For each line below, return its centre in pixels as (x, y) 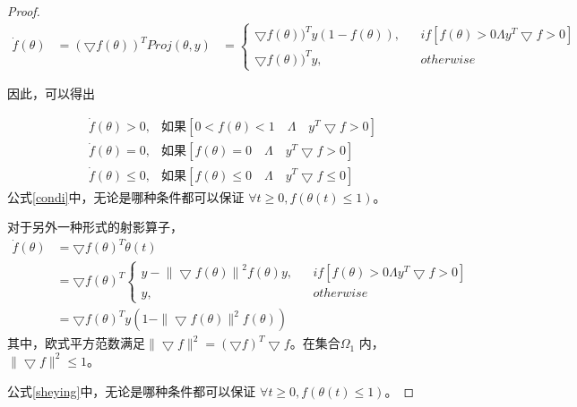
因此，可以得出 (51, 93)
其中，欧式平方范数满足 (76, 343)
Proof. (24, 11)
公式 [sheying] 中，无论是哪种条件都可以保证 (132, 390)
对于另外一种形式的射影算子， (95, 227)
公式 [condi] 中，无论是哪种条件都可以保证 (126, 196)
